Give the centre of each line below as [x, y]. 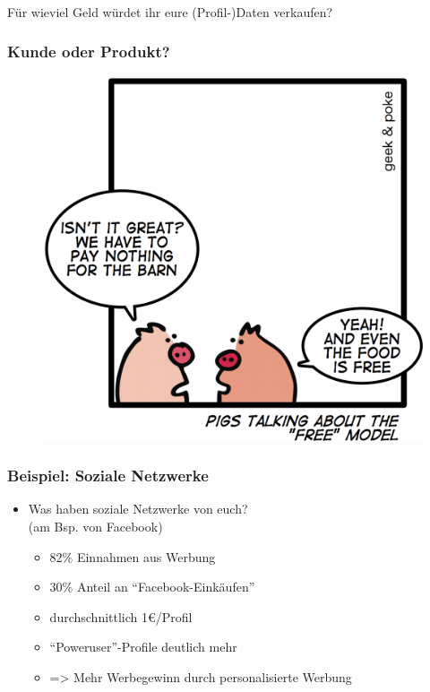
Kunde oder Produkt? [89, 52]
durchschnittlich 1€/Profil [121, 616]
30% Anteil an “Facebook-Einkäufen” [152, 587]
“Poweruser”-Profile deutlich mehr [143, 647]
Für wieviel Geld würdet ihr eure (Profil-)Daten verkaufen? [170, 11]
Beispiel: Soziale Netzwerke [108, 476]
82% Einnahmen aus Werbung [133, 556]
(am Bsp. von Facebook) [95, 526]
